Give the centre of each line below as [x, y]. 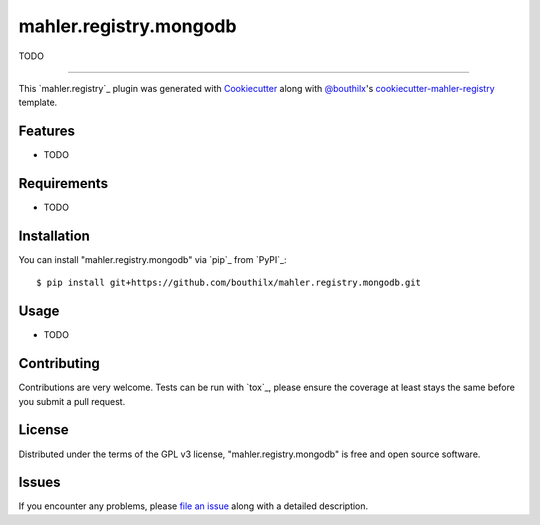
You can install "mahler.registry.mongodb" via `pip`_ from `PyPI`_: [152, 260]
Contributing [59, 363]
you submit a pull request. [72, 401]
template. [38, 102]
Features [46, 131]
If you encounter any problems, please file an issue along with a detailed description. [193, 506]
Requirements [63, 183]
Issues [39, 482]
